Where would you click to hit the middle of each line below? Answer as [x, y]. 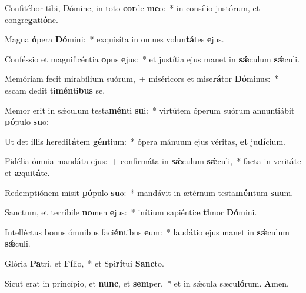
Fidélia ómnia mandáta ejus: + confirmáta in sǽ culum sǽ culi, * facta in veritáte [153, 161]
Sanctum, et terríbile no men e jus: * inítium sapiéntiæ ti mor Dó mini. [131, 212]
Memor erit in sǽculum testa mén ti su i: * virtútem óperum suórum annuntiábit [150, 110]
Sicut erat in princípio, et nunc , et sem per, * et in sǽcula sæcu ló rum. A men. [147, 283]
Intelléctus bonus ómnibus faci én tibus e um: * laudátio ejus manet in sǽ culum [147, 232]
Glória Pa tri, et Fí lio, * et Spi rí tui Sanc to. [84, 263]
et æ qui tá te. [27, 172]
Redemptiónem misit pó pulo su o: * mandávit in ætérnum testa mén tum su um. [149, 192]
